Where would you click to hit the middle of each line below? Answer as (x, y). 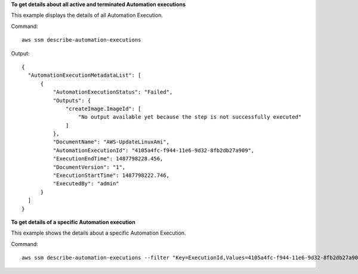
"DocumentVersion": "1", (89, 167)
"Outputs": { (72, 100)
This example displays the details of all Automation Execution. (87, 15)
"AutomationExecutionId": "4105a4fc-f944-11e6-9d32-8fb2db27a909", (154, 150)
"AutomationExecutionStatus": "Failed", (113, 92)
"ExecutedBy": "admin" (86, 184)
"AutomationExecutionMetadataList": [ (84, 75)
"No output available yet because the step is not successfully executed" (190, 117)
